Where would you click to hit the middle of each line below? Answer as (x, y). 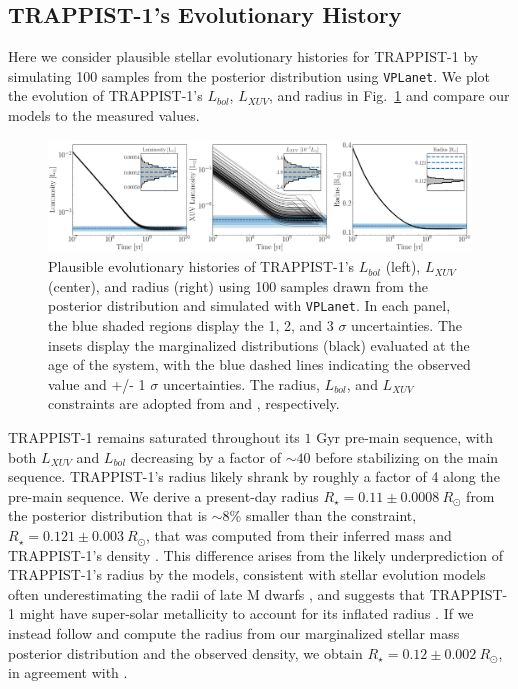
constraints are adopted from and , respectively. (194, 403)
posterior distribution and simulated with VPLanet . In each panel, (249, 305)
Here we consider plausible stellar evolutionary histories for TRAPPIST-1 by (243, 56)
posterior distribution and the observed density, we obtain (185, 652)
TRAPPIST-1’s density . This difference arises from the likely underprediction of (256, 554)
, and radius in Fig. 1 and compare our (389, 95)
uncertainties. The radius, (241, 383)
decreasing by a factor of (206, 456)
